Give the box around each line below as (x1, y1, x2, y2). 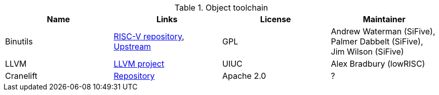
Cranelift (5, 71, 37, 81)
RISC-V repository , (113, 31, 184, 41)
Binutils (5, 36, 33, 46)
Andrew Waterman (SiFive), (331, 26, 435, 36)
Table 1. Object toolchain (174, 3, 268, 13)
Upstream (113, 41, 151, 52)
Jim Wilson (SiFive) (331, 46, 404, 57)
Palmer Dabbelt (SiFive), (331, 36, 423, 46)
